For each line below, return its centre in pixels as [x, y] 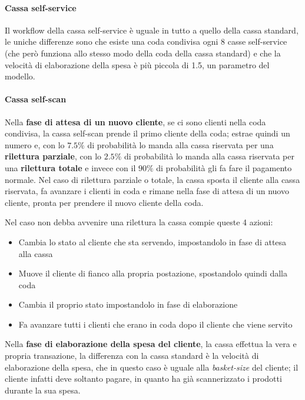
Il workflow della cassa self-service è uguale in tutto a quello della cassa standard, [152, 30]
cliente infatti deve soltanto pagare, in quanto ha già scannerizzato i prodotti [143, 379]
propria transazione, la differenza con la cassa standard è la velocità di [132, 356]
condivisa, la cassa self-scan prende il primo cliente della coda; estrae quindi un [147, 133]
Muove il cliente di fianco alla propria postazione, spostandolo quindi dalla [153, 273]
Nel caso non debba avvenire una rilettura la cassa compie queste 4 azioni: [139, 222]
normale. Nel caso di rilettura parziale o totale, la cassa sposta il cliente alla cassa [152, 179]
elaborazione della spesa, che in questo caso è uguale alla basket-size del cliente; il [152, 367]
